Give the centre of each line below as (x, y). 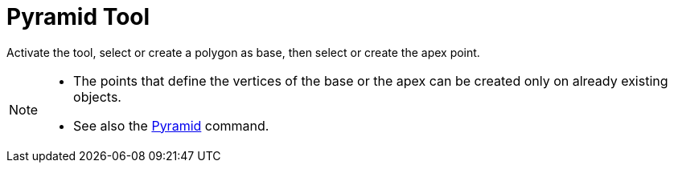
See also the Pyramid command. (171, 125)
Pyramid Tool (78, 17)
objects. (97, 97)
